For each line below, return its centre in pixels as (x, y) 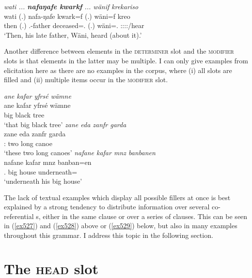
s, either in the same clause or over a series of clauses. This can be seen (142, 216)
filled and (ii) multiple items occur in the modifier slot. (86, 80)
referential (19, 216)
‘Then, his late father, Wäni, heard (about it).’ (73, 35)
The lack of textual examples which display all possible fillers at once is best (117, 197)
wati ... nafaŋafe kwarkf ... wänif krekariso (71, 6)
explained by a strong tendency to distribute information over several (107, 207)
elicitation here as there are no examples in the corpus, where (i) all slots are (118, 70)
